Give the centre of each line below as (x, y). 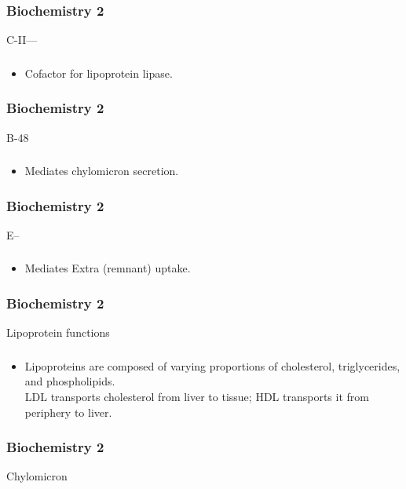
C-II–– (22, 40)
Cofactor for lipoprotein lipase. (99, 73)
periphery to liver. (68, 412)
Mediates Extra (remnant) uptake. (108, 268)
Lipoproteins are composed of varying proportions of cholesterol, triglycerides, (212, 365)
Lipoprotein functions (58, 332)
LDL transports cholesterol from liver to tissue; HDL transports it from (197, 396)
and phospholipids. (70, 381)
